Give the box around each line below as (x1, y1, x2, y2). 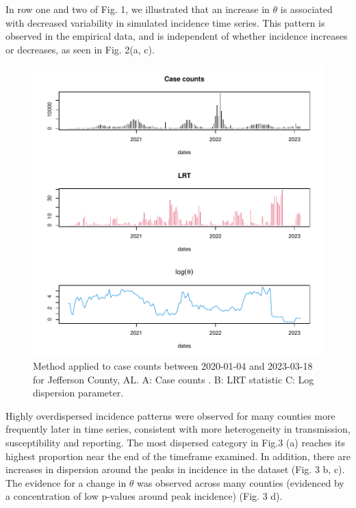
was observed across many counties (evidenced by (137, 475, 344, 490)
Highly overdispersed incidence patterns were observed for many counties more (5, 408, 335, 422)
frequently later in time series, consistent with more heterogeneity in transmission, (5, 422, 351, 436)
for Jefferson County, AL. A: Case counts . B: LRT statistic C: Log (33, 372, 314, 386)
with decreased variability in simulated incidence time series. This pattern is (5, 15, 325, 29)
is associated (280, 2, 333, 16)
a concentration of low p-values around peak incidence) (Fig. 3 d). (5, 489, 283, 503)
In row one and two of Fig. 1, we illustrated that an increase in (5, 2, 270, 16)
